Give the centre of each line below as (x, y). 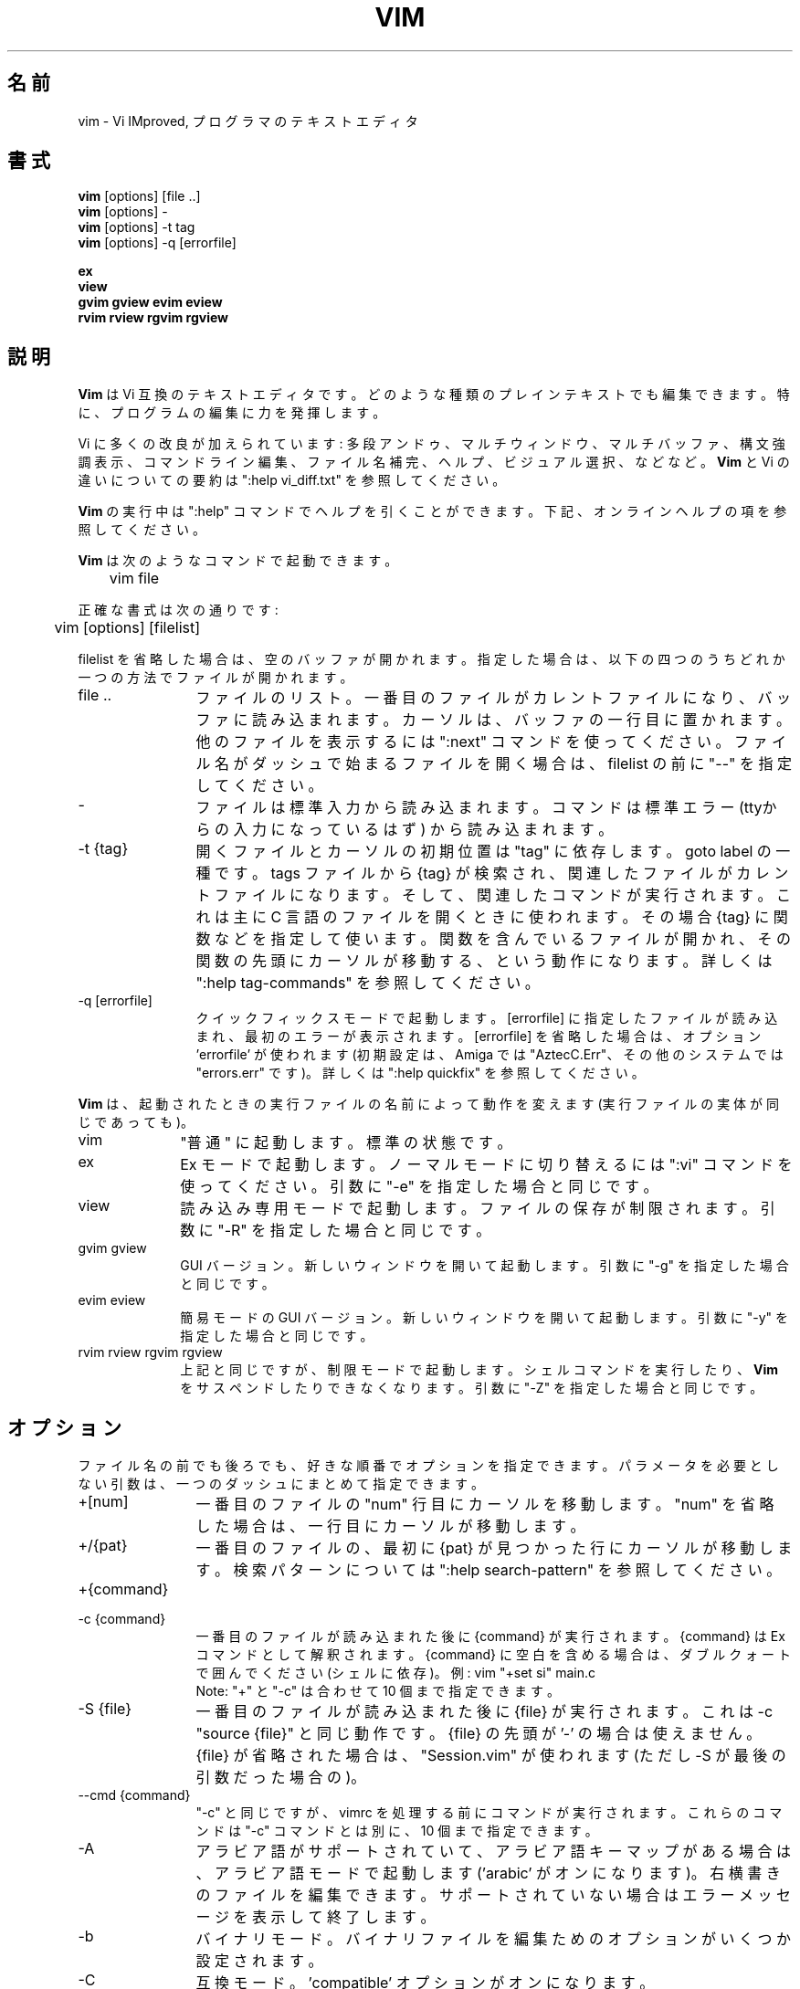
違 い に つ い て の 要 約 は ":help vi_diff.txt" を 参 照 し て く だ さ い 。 (292, 480)
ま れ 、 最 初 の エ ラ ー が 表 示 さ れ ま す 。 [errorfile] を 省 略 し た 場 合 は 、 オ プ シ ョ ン (479, 1037)
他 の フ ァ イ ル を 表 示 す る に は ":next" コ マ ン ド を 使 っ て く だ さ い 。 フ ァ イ (491, 742)
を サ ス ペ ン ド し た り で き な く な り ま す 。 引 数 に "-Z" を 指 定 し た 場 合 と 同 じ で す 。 (472, 1388)
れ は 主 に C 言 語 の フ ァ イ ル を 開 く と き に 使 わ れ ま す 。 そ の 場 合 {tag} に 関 (492, 917)
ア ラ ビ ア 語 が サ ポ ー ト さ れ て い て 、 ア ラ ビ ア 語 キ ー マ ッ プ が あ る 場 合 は (493, 1852)
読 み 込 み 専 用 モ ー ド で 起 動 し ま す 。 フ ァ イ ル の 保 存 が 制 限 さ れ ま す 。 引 (478, 1209)
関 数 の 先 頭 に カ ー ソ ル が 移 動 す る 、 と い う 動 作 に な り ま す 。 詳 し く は (484, 961)
